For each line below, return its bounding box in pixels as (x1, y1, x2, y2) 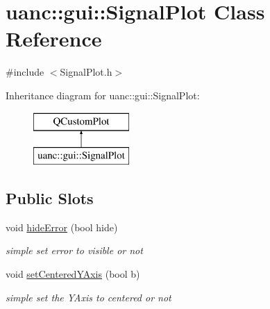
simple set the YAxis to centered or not (6, 290, 171, 304)
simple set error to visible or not (6, 243, 143, 258)
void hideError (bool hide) (6, 219, 118, 234)
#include (6, 65, 44, 79)
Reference (6, 24, 102, 53)
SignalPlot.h (60, 65, 112, 79)
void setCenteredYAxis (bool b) (6, 267, 140, 281)
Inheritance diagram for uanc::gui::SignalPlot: (6, 87, 200, 102)
